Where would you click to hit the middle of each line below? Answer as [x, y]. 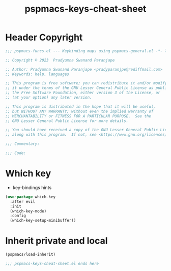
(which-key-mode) [28, 211]
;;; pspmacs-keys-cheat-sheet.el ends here [52, 263]
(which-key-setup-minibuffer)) [43, 221]
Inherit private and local [56, 241]
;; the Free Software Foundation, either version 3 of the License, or [83, 93]
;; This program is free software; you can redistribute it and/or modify [86, 83]
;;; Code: [16, 153]
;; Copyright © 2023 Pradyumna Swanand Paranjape [60, 60]
